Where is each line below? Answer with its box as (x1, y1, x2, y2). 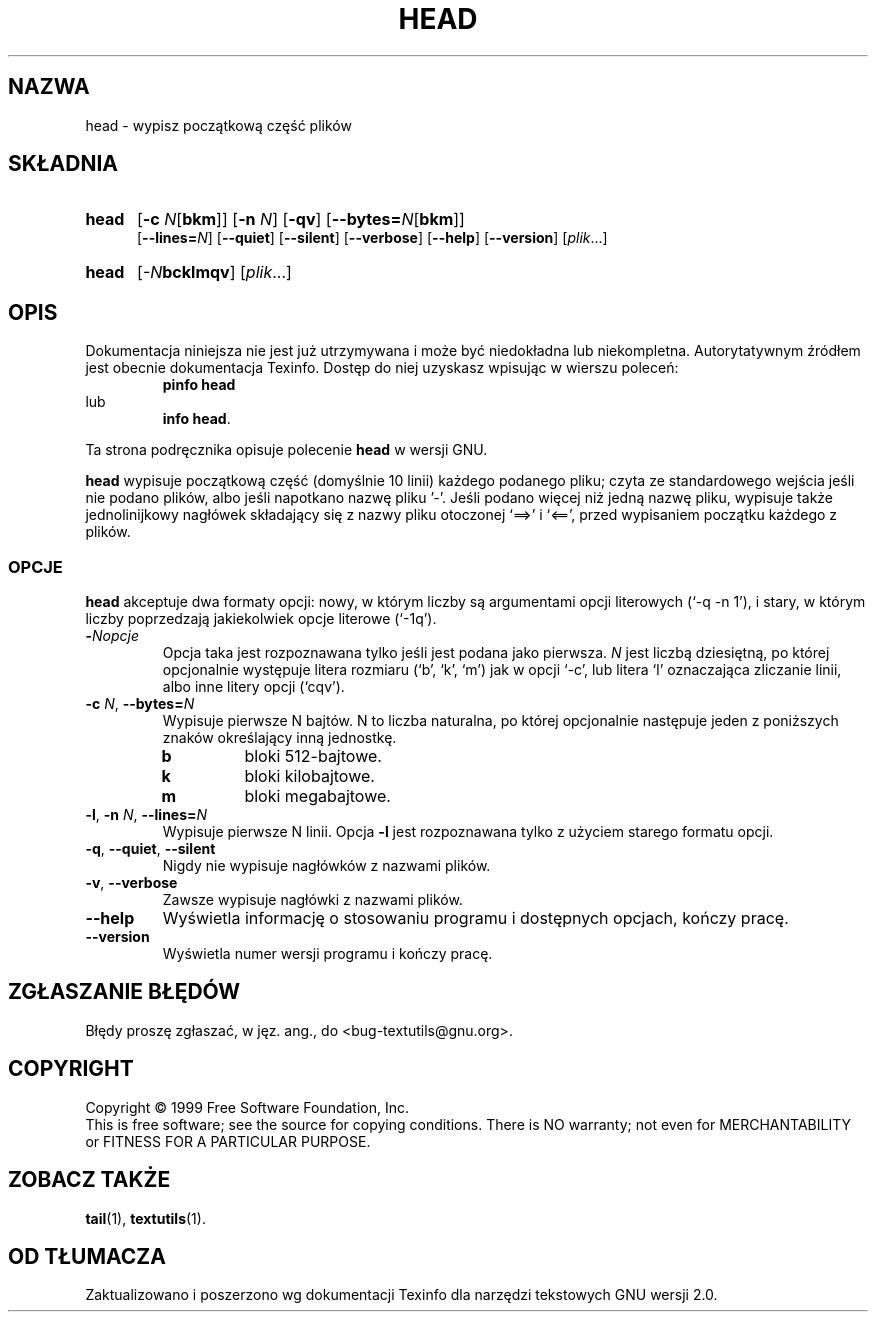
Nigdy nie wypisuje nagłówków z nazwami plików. (162, 857, 491, 875)
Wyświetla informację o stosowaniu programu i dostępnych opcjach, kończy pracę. (162, 908, 789, 929)
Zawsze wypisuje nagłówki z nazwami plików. (162, 891, 463, 909)
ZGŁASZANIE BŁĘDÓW (8, 979, 241, 1005)
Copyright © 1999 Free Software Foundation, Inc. (85, 1098, 410, 1116)
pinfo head (162, 376, 236, 394)
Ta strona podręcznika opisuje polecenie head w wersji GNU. (85, 441, 488, 459)
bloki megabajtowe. (244, 786, 391, 807)
